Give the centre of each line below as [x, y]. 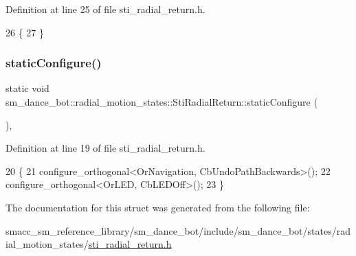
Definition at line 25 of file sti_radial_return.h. [105, 9]
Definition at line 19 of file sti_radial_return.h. [105, 148]
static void [27, 88]
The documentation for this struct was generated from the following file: [158, 207]
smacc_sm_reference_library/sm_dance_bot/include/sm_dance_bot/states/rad [178, 230]
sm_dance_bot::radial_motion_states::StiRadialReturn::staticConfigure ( [162, 102]
